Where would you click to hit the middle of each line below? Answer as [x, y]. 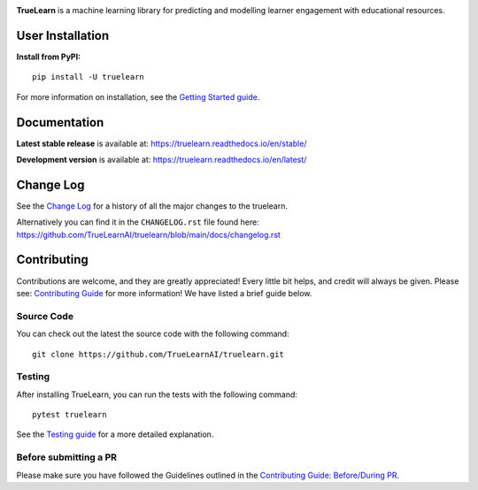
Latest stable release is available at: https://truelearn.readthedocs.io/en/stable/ [162, 143]
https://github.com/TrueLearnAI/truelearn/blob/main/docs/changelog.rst [148, 234]
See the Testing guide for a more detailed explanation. [115, 434]
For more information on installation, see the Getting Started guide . [138, 96]
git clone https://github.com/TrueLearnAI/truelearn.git [158, 354]
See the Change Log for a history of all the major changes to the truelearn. [152, 206]
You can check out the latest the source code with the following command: [153, 334]
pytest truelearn [69, 415]
